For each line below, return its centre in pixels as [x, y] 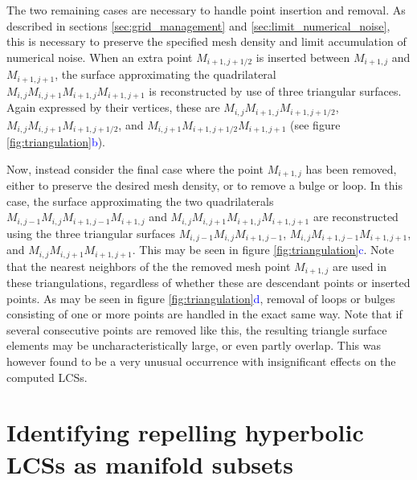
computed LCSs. [47, 377]
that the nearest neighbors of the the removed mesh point [149, 266]
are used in [359, 266]
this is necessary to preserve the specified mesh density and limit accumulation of [206, 41]
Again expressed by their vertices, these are [113, 107]
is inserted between [303, 57]
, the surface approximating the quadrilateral [166, 74]
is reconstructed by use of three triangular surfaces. [275, 90]
